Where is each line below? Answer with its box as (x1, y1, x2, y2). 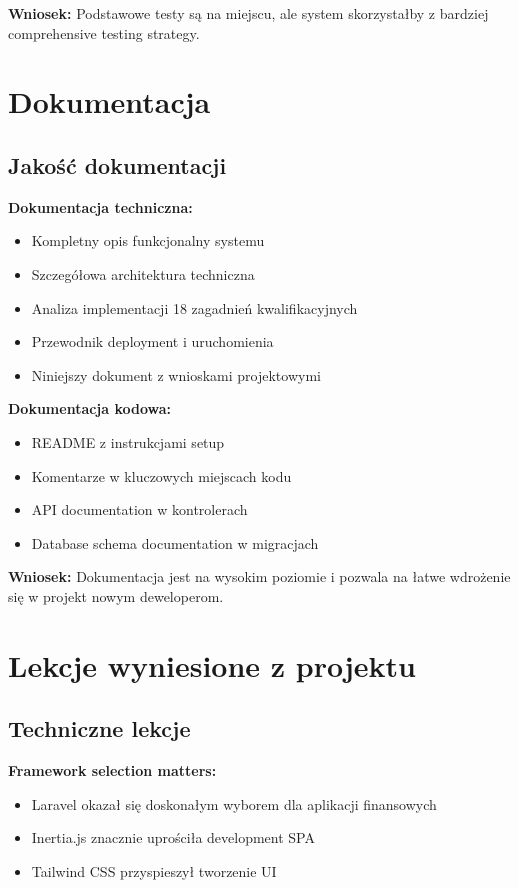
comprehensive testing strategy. (8, 22, 200, 43)
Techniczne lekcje (8, 713, 191, 744)
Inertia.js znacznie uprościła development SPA (31, 827, 315, 848)
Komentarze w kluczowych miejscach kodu (31, 465, 292, 486)
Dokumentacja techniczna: (8, 196, 193, 217)
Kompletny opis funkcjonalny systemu (31, 230, 265, 251)
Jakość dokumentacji (8, 149, 227, 180)
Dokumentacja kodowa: (8, 398, 172, 419)
